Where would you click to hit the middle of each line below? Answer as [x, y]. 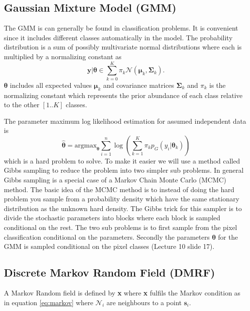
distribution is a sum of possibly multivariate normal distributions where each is [123, 47]
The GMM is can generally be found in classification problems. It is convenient [121, 28]
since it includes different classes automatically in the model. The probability [118, 37]
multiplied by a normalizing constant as [63, 56]
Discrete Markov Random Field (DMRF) [109, 272]
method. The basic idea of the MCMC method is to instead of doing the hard [119, 189]
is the [217, 85]
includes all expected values [51, 85]
